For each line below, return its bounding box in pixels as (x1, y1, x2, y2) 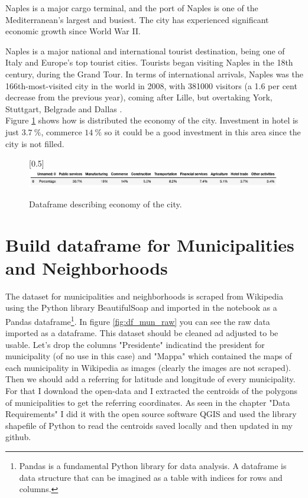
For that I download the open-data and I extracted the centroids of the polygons (5, 385, 298, 397)
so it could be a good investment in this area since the (104, 125, 301, 138)
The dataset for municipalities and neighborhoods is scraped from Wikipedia (5, 289, 283, 302)
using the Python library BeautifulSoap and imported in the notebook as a (5, 301, 277, 314)
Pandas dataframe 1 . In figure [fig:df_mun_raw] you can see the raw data (5, 313, 270, 327)
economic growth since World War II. (5, 25, 141, 37)
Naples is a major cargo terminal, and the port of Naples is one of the (5, 2, 258, 14)
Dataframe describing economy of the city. (29, 197, 182, 210)
